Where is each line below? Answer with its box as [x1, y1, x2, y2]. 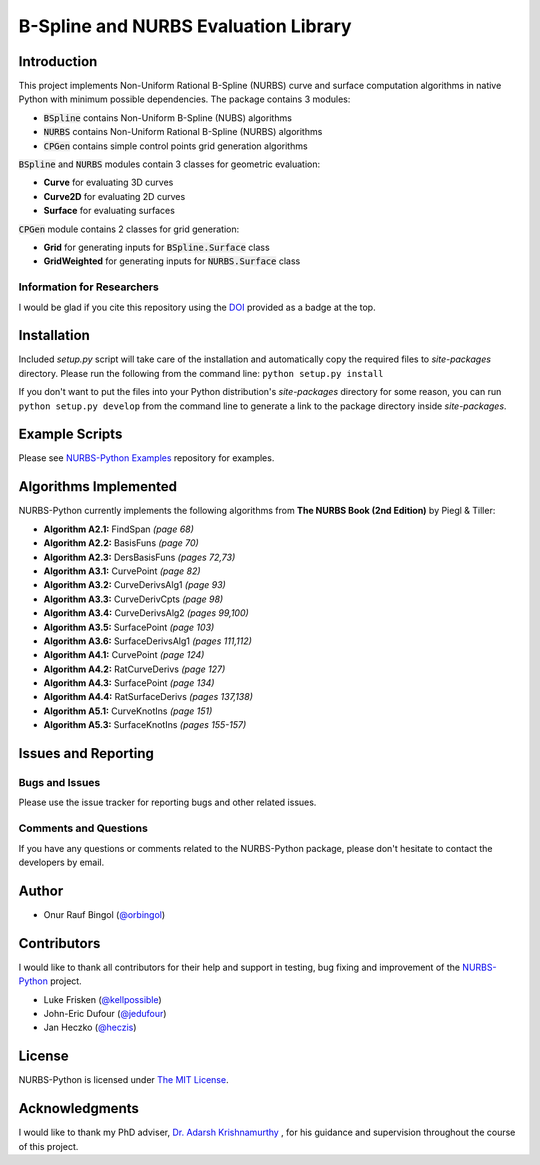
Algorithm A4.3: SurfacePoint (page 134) [43, 677, 215, 689]
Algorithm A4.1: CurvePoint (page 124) [43, 649, 205, 661]
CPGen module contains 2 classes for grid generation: [18, 223, 240, 235]
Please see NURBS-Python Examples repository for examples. [18, 452, 275, 464]
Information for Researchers [18, 280, 159, 294]
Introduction [18, 53, 98, 70]
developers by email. [18, 856, 105, 868]
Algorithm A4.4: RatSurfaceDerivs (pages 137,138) [43, 691, 254, 703]
